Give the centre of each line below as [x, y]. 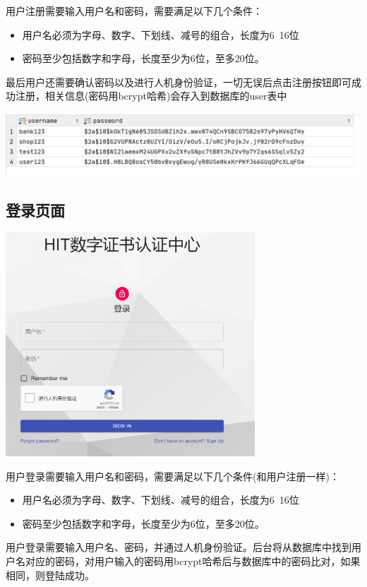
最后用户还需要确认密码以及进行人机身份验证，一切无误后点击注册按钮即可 [179, 82]
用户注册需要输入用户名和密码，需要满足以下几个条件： [134, 11]
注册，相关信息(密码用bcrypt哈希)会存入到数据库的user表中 [151, 96]
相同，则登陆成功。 [50, 575]
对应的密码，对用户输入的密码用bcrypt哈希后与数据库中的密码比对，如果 [193, 561]
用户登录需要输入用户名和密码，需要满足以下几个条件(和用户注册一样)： [173, 476]
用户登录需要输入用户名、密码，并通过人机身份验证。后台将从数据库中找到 [179, 547]
